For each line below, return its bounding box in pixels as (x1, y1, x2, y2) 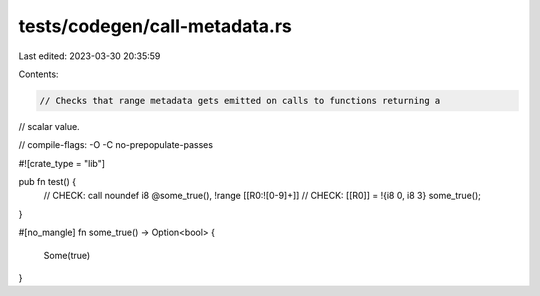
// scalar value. (18, 120, 80, 132)
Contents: (18, 68, 59, 80)
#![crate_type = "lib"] (18, 157, 105, 169)
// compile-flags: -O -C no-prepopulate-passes (18, 139, 214, 151)
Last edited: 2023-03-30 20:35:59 (18, 50, 161, 62)
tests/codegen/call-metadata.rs (18, 15, 292, 37)
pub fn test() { (18, 176, 77, 188)
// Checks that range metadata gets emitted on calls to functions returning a (39, 95, 441, 106)
